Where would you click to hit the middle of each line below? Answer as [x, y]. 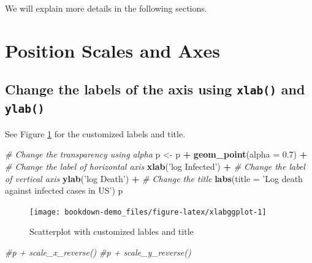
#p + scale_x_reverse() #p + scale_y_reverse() [98, 252]
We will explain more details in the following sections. [106, 8]
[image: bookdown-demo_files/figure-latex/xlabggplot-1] [148, 212]
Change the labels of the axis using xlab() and [155, 89]
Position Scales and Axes [112, 50]
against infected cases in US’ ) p [64, 190]
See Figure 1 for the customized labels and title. [95, 133]
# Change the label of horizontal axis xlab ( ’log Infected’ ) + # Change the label [155, 166]
